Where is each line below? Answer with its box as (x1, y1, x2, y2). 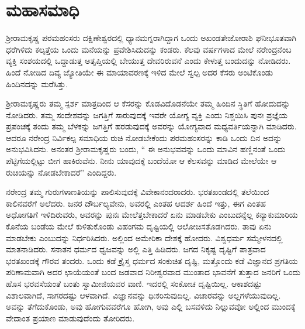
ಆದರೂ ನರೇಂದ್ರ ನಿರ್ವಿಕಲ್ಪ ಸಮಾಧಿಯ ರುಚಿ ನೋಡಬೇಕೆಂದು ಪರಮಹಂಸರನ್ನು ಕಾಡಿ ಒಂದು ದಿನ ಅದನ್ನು (6, 131, 282, 143)
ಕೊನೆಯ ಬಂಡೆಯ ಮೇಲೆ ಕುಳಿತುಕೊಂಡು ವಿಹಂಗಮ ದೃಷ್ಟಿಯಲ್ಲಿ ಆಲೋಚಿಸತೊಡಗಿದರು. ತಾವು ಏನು (6, 220, 272, 232)
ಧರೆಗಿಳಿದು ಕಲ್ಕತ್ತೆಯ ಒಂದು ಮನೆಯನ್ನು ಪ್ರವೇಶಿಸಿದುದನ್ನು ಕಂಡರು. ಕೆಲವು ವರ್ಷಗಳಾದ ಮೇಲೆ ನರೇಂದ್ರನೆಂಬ (6, 43, 292, 55)
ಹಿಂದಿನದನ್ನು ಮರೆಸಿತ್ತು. (6, 77, 68, 90)
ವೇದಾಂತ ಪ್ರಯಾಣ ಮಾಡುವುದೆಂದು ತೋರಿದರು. (6, 311, 135, 324)
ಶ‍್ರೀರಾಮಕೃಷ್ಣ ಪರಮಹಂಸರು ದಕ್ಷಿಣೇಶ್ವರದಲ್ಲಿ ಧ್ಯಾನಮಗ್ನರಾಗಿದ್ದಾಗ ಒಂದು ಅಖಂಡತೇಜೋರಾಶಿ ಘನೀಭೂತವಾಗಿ (6, 32, 297, 44)
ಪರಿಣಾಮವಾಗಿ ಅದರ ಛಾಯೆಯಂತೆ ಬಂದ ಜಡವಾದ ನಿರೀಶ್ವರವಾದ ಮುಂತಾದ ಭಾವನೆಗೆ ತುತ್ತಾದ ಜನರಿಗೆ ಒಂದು (6, 266, 300, 278)
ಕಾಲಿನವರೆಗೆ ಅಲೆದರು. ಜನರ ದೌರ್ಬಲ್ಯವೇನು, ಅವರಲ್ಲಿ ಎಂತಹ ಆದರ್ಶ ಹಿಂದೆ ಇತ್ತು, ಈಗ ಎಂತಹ (6, 197, 266, 209)
